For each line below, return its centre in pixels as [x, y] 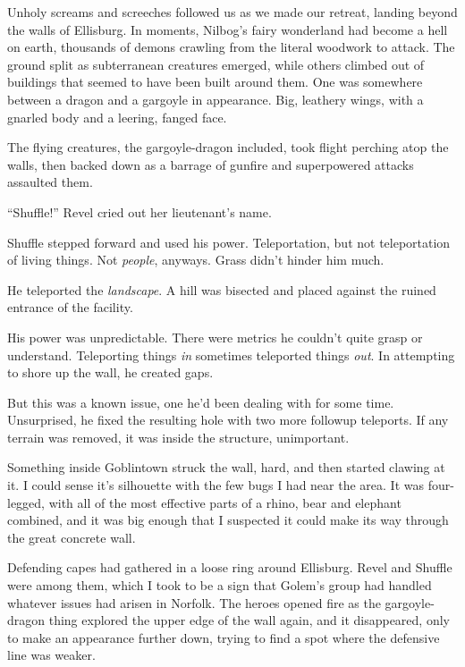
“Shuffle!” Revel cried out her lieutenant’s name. [139, 211]
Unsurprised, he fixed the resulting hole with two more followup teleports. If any [228, 420]
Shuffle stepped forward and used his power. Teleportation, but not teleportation [229, 242]
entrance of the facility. [70, 307]
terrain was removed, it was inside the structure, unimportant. [178, 437]
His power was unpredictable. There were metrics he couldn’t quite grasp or [215, 337]
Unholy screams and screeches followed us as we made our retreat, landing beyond [232, 12]
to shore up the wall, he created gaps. [110, 372]
